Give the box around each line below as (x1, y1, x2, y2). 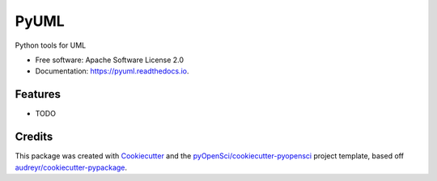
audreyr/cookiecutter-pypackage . (15, 162, 128, 172)
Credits (15, 130, 53, 144)
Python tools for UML (15, 40, 87, 50)
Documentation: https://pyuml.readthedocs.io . (35, 66, 189, 76)
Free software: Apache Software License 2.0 (35, 55, 185, 65)
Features (15, 87, 61, 101)
